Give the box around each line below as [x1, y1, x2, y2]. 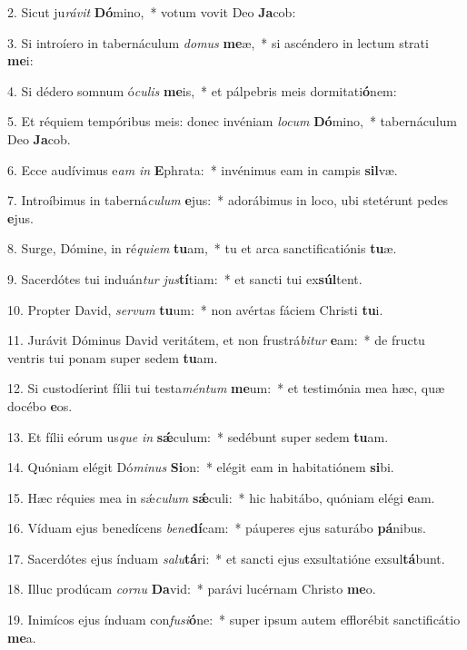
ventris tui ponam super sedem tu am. [7, 348, 218, 367]
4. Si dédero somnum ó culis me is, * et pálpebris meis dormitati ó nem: [7, 81, 397, 100]
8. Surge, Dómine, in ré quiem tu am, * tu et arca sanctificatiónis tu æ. [7, 239, 397, 258]
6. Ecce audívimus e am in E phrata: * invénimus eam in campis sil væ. [7, 160, 398, 179]
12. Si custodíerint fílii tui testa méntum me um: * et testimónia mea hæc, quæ [7, 379, 445, 398]
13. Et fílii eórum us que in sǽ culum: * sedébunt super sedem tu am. [7, 427, 389, 446]
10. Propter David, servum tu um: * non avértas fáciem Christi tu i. [7, 300, 383, 319]
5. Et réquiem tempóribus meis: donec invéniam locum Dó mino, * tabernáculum [7, 112, 457, 131]
